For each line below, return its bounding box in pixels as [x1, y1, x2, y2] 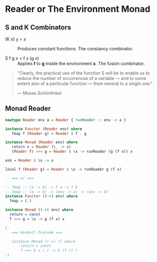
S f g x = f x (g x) [5, 55, 39, 61]
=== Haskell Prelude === [11, 230, 63, 235]
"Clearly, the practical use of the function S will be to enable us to [17, 70, 150, 76]
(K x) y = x [5, 36, 26, 42]
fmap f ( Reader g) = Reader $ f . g [11, 131, 87, 136]
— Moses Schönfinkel [17, 90, 62, 96]
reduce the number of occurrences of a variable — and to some [17, 75, 146, 81]
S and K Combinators [5, 23, 71, 32]
